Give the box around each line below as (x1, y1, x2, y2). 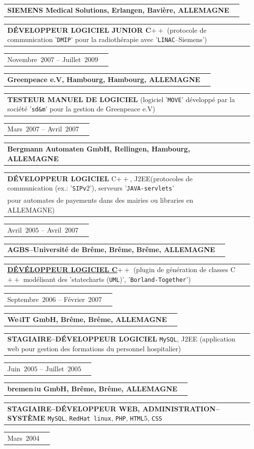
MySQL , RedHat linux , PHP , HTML (47, 413, 144, 423)
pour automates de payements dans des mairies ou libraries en (7, 195, 193, 205)
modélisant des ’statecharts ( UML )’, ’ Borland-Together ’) (23, 274, 191, 284)
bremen (7, 383, 33, 393)
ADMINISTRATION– (142, 403, 220, 413)
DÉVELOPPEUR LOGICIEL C (7, 173, 117, 183)
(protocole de (167, 24, 207, 35)
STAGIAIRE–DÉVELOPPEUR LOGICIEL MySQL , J (7, 334, 185, 344)
